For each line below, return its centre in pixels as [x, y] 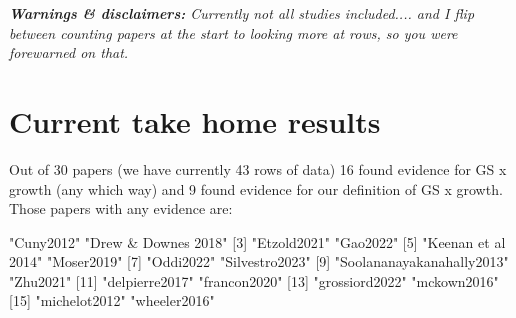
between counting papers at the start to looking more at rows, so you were [233, 32]
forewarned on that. [69, 52]
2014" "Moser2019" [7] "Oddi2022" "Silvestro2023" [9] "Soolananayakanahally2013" [259, 261]
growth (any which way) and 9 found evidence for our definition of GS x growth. [256, 188]
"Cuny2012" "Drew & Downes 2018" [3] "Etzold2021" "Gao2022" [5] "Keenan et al [257, 241]
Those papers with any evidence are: [121, 208]
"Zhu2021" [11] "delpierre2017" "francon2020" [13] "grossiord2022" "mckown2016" [254, 280]
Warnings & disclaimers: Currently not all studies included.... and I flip [242, 13]
